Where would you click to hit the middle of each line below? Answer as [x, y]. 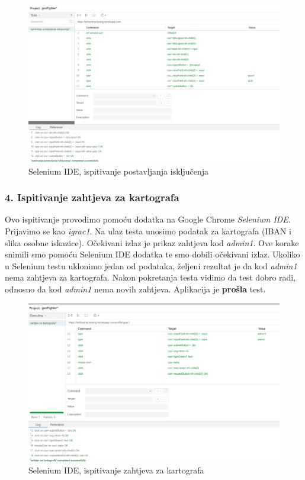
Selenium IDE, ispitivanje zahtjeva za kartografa [116, 470]
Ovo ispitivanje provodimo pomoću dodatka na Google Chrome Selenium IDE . [148, 219]
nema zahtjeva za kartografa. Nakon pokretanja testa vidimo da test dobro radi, [150, 277]
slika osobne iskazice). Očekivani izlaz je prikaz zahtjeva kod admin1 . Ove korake [152, 242]
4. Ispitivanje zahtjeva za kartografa [92, 197]
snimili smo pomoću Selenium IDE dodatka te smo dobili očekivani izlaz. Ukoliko [152, 254]
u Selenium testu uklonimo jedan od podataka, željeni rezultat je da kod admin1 [151, 265]
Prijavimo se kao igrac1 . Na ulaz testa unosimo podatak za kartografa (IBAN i [148, 231]
